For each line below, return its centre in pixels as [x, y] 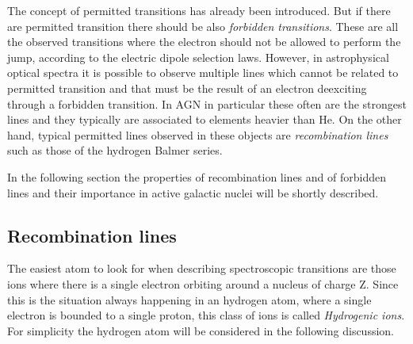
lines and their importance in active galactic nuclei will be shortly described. [193, 192]
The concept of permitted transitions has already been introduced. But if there [199, 10]
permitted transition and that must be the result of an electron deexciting [187, 88]
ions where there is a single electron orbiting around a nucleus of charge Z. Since [203, 283]
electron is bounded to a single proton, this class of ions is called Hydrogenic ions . [206, 315]
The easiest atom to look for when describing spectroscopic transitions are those [202, 268]
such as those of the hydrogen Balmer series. [115, 150]
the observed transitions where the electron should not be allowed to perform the [204, 42]
